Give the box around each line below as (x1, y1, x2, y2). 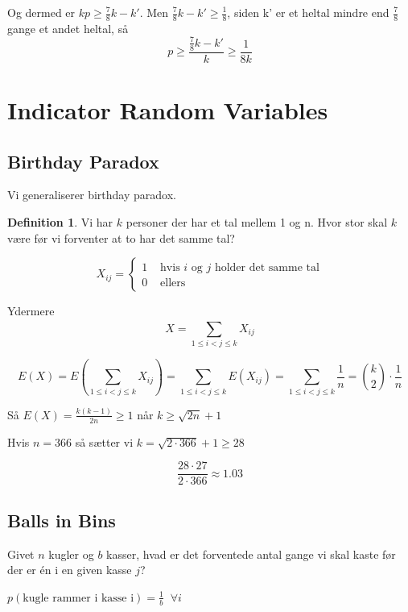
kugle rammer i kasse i (23, 592, 134, 604)
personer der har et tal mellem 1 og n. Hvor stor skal (126, 213, 388, 230)
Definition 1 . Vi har (7, 213, 113, 230)
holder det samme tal (214, 262, 319, 274)
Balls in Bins (7, 507, 116, 532)
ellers (160, 277, 186, 289)
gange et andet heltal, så (7, 19, 129, 36)
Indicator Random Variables (7, 93, 328, 126)
